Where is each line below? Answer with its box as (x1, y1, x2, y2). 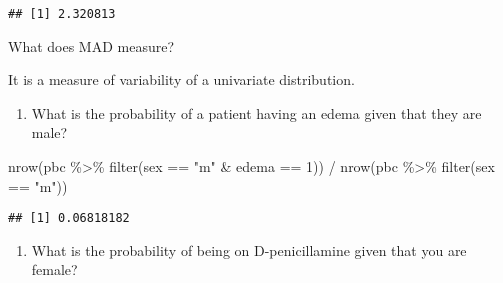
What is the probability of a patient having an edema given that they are (31, 102, 482, 123)
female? (31, 259, 78, 280)
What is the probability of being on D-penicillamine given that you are (31, 239, 467, 260)
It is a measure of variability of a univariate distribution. (8, 69, 355, 90)
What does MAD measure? (8, 35, 175, 56)
